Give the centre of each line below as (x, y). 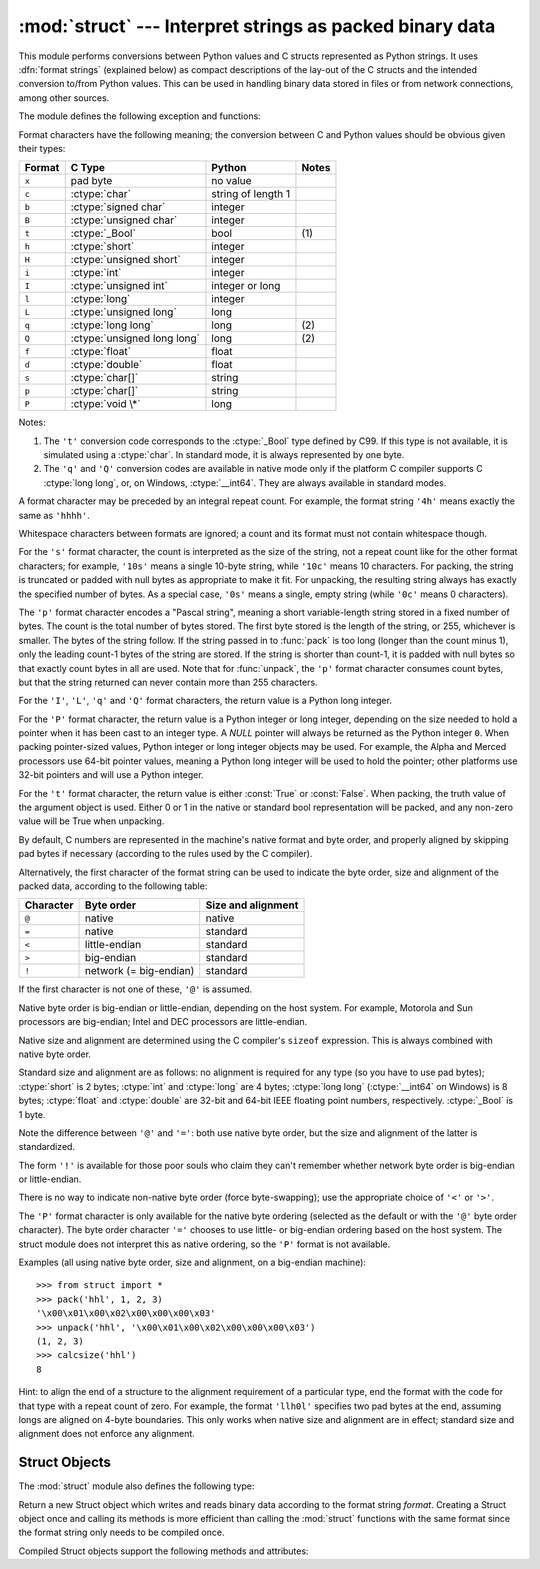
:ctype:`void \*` (105, 404)
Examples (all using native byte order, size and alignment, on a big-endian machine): (192, 1262)
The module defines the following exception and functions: (140, 116)
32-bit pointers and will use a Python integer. (111, 775)
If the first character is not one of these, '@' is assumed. (135, 989)
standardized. (46, 1147)
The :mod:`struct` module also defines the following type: (136, 1486)
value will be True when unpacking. (91, 821)
